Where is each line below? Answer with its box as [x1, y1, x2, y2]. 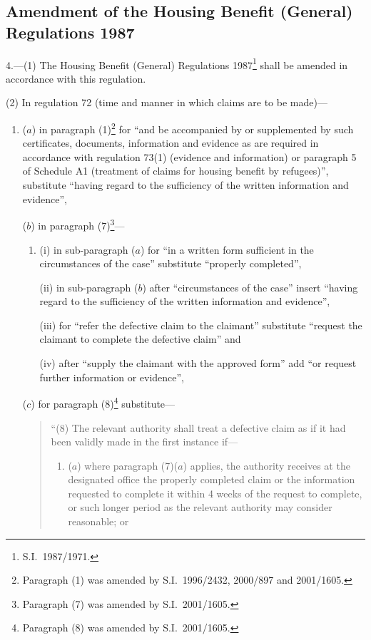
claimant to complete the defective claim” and [39, 331, 241, 346]
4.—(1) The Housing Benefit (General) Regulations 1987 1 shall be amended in [6, 55, 348, 72]
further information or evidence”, [39, 369, 185, 384]
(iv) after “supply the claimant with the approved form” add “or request [39, 356, 357, 371]
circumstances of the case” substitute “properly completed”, [39, 256, 302, 271]
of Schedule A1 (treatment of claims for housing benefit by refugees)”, [22, 163, 329, 178]
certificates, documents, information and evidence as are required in [22, 135, 319, 150]
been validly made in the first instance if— [51, 434, 238, 449]
